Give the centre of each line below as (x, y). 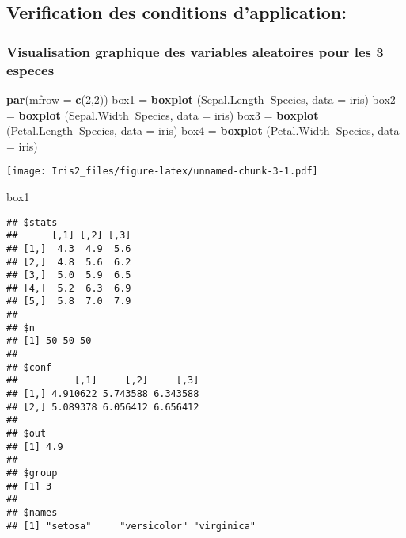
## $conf (29, 367)
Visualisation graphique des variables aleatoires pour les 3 (195, 51)
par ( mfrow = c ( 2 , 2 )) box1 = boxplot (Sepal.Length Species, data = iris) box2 (201, 99)
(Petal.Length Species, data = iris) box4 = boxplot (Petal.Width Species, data (203, 130)
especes (30, 69)
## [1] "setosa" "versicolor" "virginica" (131, 526)
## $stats (32, 222)
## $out (27, 434)
